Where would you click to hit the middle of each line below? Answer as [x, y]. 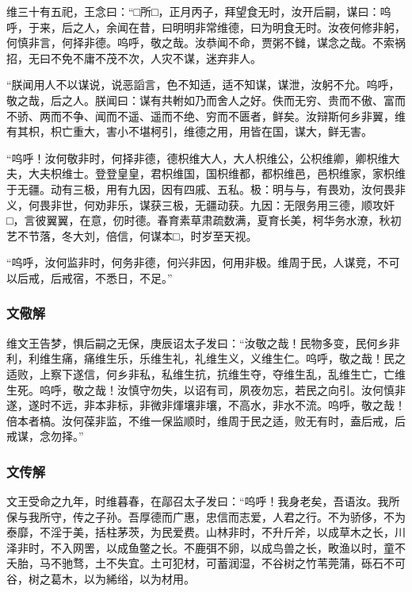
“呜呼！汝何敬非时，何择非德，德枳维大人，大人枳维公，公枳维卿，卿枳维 [198, 158]
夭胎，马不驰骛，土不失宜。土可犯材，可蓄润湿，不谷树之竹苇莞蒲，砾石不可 [206, 563]
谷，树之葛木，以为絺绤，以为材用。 [101, 579]
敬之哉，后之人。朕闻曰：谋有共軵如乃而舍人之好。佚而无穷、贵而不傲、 [195, 100]
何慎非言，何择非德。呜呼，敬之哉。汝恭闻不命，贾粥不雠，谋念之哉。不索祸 [206, 42]
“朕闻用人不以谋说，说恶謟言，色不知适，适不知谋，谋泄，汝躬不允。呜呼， [203, 85]
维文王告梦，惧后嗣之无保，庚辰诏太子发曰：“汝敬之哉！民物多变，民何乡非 [203, 342]
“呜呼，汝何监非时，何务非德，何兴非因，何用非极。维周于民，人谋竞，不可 [203, 262]
